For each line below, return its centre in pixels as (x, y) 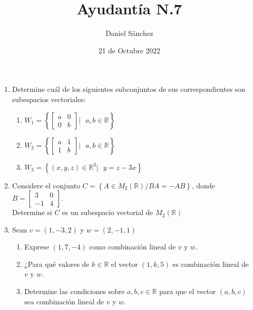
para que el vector (188, 291)
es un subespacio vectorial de (108, 212)
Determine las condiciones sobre (74, 291)
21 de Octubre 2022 (129, 50)
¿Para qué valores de (57, 264)
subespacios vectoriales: (49, 99)
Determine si (32, 212)
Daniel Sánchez (129, 33)
